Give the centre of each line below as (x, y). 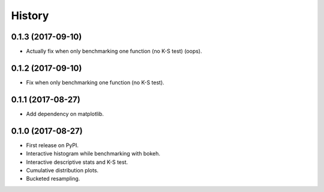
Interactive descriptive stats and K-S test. (77, 162)
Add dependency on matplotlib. (65, 114)
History (30, 16)
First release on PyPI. (52, 145)
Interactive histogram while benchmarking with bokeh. (93, 154)
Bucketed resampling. (53, 179)
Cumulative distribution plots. (62, 170)
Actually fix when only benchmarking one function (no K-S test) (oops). (114, 51)
